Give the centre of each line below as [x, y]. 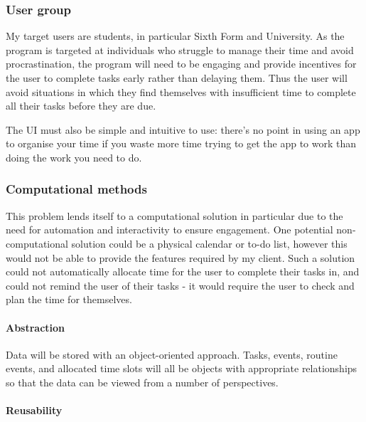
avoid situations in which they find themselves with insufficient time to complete [181, 91]
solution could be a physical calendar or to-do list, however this [209, 243]
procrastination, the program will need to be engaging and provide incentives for [181, 64]
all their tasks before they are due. [81, 106]
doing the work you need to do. [74, 157]
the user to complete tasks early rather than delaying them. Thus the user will [177, 78]
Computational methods [76, 189]
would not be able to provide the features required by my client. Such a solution [181, 257]
